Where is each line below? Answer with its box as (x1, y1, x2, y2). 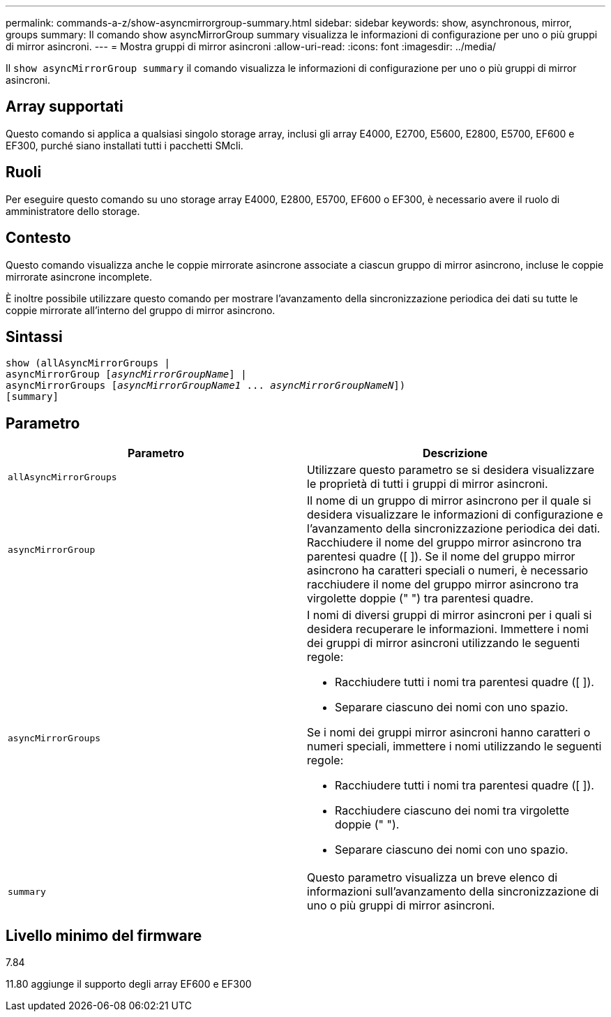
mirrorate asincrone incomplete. (6, 270, 153, 283)
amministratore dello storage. (6, 205, 140, 217)
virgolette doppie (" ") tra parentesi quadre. (307, 591, 534, 606)
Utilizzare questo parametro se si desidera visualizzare (307, 463, 595, 477)
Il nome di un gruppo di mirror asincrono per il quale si (307, 493, 591, 508)
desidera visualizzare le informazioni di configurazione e (307, 507, 603, 522)
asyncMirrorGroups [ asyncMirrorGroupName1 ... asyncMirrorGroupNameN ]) (6, 380, 406, 392)
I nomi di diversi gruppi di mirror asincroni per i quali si (307, 608, 592, 623)
